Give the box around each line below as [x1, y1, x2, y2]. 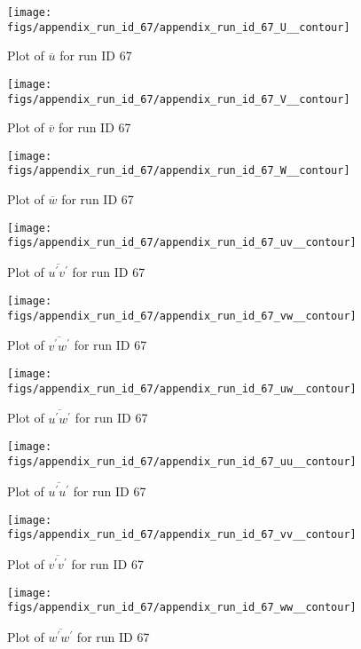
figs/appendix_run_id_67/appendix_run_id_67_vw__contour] [7, 309, 357, 322]
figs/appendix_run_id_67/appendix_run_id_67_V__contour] [7, 92, 350, 106]
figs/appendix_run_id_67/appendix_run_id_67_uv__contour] [7, 236, 357, 249]
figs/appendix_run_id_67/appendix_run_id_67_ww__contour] [7, 601, 357, 614]
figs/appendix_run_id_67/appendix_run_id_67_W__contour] [7, 164, 350, 178]
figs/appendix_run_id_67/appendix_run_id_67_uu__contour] [7, 455, 357, 468]
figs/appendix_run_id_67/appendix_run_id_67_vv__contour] [7, 528, 357, 542]
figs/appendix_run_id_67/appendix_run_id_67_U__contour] [7, 20, 350, 34]
